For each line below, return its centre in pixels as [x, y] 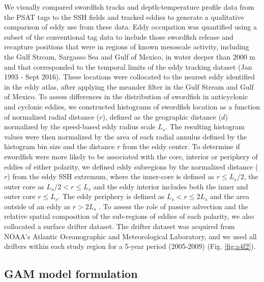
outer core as [24, 186]
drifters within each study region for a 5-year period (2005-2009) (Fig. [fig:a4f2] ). [130, 246]
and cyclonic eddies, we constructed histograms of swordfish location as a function [132, 106]
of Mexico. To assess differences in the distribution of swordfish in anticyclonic [126, 96]
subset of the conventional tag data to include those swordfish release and [119, 36]
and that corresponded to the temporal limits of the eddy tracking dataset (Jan [128, 66]
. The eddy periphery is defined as [111, 196]
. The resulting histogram [205, 126]
